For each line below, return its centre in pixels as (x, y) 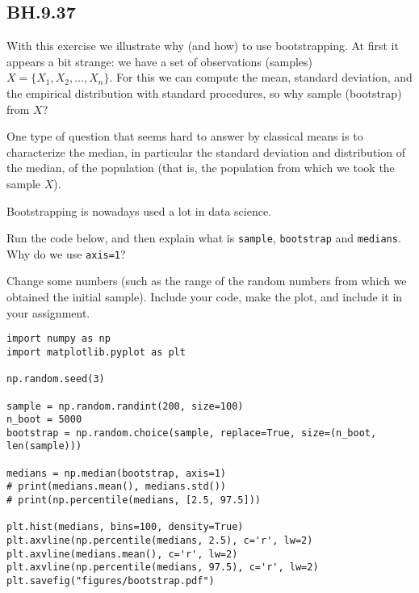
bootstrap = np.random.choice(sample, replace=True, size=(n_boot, (192, 433)
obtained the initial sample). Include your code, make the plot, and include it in (205, 297)
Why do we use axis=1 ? (66, 253)
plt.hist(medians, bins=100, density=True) (125, 527)
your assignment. (48, 312)
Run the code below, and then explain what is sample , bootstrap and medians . (204, 238)
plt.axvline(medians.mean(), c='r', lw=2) (122, 554)
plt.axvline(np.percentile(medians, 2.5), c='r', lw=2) (160, 541)
